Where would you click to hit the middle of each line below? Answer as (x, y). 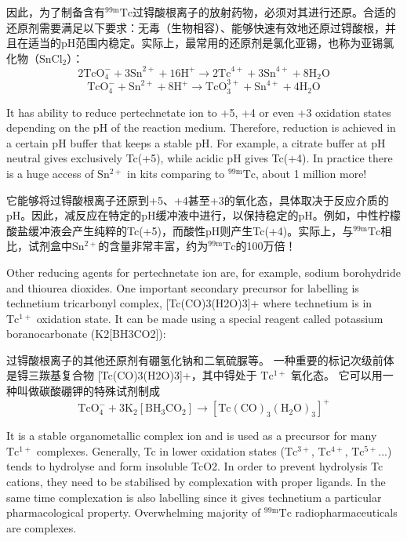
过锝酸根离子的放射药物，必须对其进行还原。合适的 (265, 12)
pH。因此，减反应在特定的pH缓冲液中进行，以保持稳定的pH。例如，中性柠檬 (203, 215)
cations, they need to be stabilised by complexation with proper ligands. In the (196, 481)
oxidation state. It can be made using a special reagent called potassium (210, 318)
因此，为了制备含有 (56, 12)
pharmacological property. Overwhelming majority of (134, 512)
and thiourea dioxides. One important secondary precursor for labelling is (183, 287)
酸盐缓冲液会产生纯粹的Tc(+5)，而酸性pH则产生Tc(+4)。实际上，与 (180, 230)
